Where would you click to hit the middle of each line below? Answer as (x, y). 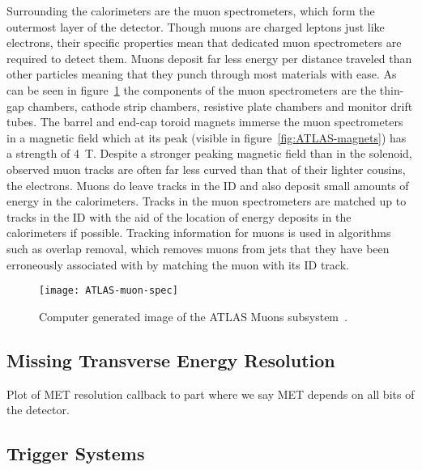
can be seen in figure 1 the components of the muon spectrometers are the (192, 89)
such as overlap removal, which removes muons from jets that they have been (198, 248)
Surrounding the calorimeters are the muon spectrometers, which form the (191, 11)
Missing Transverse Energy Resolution (171, 360)
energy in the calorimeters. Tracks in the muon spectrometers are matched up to (207, 201)
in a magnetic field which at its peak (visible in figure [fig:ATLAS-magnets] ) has (207, 137)
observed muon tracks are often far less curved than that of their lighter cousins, (206, 169)
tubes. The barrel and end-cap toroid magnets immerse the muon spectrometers (205, 122)
